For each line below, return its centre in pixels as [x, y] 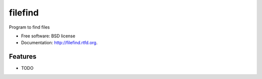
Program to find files [29, 27]
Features [23, 56]
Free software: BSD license [48, 36]
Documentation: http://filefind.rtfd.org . [59, 43]
